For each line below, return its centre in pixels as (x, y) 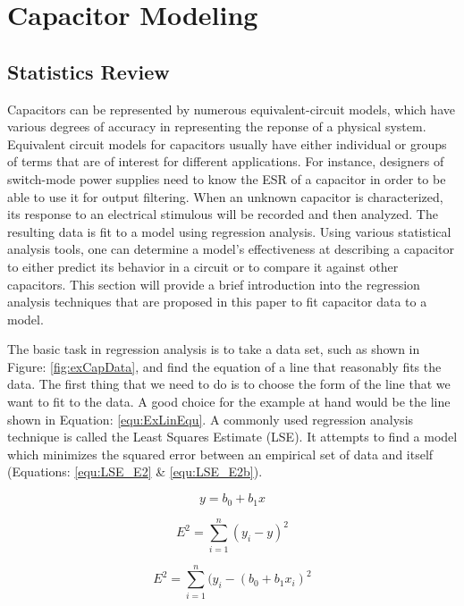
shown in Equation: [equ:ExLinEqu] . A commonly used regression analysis (211, 419)
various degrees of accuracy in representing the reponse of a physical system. (217, 126)
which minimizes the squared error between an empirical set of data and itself (220, 454)
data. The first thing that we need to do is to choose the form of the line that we (229, 384)
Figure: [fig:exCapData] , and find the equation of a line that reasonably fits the (224, 366)
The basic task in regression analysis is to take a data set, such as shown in (214, 349)
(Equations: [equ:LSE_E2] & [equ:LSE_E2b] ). (135, 471)
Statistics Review (89, 71)
